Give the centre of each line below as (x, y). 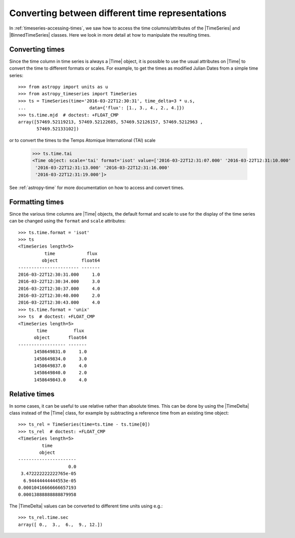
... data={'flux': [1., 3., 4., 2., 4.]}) (101, 108)
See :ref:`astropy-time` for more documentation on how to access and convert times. (97, 188)
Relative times (32, 394)
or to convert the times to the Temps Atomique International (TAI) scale (82, 140)
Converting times (37, 49)
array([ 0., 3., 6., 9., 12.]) (60, 524)
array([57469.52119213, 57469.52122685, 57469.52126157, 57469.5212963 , (111, 122)
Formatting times (37, 202)
